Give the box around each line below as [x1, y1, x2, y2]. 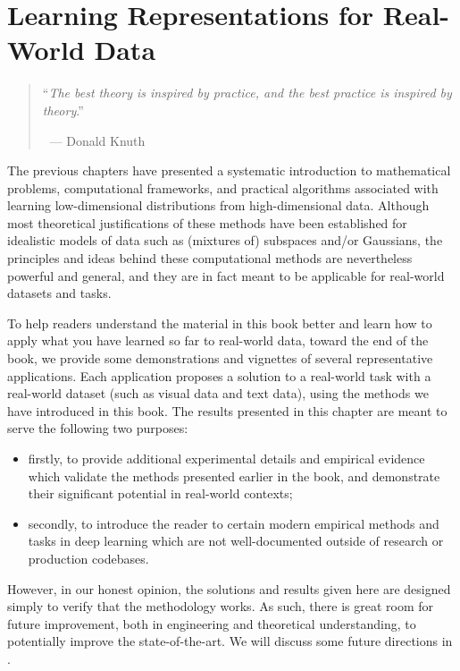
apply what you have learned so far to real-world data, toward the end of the [7, 331, 429, 350]
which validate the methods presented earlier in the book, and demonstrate [28, 466, 440, 485]
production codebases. [28, 548, 149, 567]
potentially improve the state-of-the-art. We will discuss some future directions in [7, 632, 453, 650]
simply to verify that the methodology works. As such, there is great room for [7, 597, 433, 616]
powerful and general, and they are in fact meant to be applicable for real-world [7, 266, 445, 285]
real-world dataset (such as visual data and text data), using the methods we [7, 384, 429, 403]
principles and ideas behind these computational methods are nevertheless [7, 249, 413, 268]
